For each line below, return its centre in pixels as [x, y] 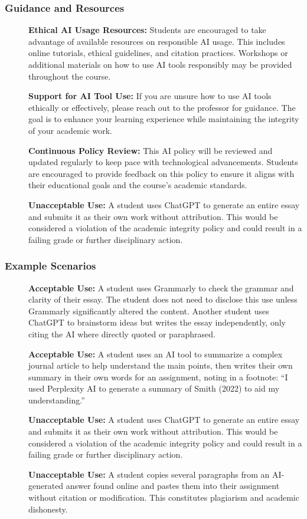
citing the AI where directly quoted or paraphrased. [122, 334]
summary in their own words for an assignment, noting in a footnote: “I [158, 377]
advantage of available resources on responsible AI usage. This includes [157, 41]
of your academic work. [71, 130]
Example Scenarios [50, 266]
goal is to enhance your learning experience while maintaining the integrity [164, 119]
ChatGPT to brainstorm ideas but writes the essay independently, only [157, 322]
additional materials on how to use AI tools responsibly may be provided [160, 64]
